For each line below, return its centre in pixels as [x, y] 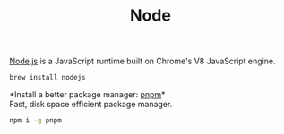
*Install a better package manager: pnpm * [87, 95]
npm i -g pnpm [36, 121]
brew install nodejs [48, 78]
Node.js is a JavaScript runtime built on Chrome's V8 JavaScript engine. [142, 61]
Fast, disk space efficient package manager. [91, 105]
